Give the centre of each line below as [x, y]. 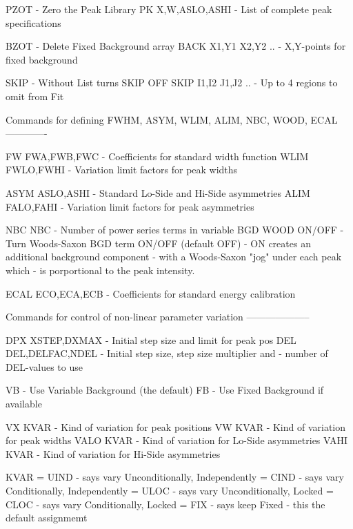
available [24, 404]
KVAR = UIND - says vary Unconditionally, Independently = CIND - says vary [175, 477]
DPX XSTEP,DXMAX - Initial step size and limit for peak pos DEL [151, 339]
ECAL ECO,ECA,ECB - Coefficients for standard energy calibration [151, 293]
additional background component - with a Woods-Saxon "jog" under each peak [174, 257]
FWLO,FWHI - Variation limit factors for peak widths [122, 170]
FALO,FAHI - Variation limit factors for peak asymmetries [130, 206]
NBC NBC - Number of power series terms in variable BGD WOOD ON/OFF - [175, 230]
